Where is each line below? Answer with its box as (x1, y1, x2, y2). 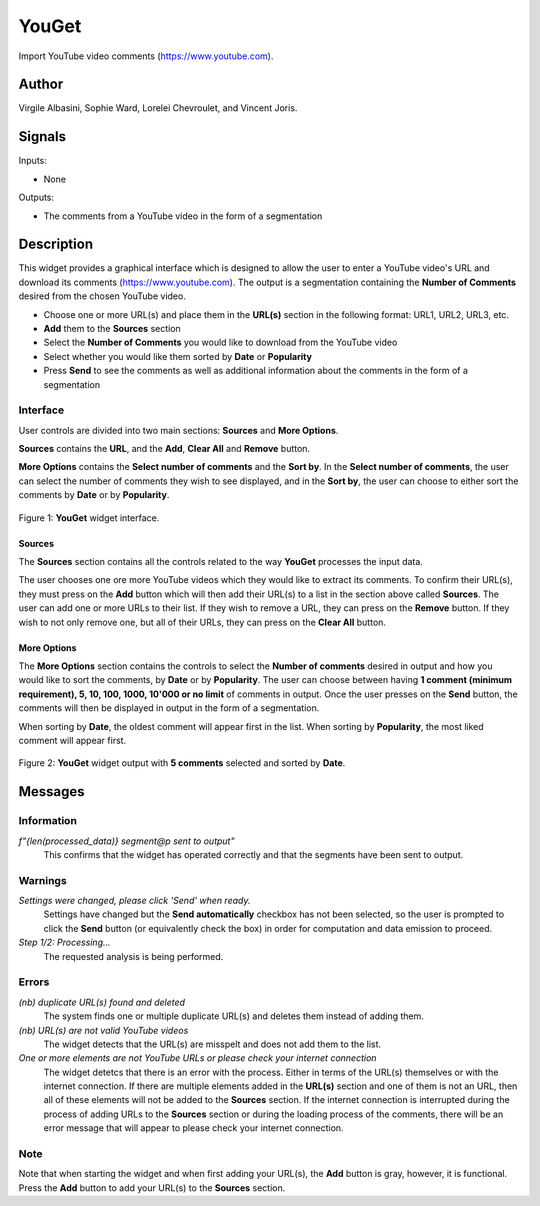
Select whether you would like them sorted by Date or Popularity (43, 350, 312, 362)
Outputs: (18, 191, 55, 204)
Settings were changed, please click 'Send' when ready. (18, 895, 251, 907)
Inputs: (18, 155, 47, 167)
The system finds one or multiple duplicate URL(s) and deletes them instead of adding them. (43, 1010, 425, 1022)
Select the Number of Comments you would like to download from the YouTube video (43, 336, 398, 349)
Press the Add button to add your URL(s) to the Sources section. (18, 1181, 286, 1194)
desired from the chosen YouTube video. (18, 290, 187, 302)
